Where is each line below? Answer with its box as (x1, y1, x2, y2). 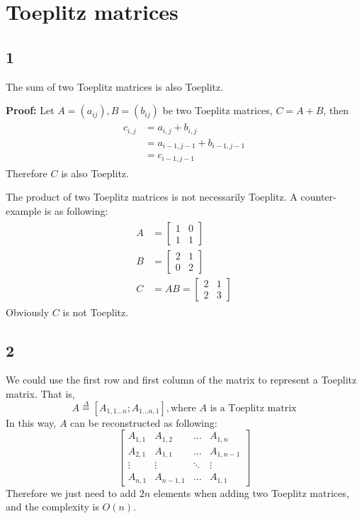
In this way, (6, 415, 57, 430)
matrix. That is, (6, 386, 75, 401)
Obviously (6, 304, 50, 319)
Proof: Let (6, 103, 55, 118)
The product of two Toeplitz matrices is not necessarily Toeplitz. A (6, 189, 298, 204)
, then (323, 103, 349, 118)
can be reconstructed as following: (70, 415, 217, 430)
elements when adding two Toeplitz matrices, (153, 485, 349, 500)
